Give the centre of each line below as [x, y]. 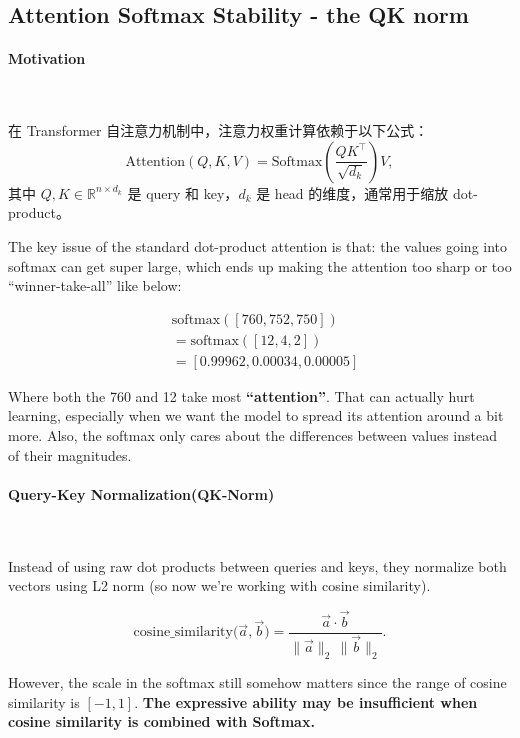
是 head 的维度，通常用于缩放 [352, 192]
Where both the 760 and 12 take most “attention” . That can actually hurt [241, 395]
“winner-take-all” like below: [95, 285]
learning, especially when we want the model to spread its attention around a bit [256, 415]
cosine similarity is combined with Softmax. [161, 721]
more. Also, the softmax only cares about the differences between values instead [252, 435]
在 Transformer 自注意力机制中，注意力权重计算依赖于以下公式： [218, 130]
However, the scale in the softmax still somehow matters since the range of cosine [257, 681]
